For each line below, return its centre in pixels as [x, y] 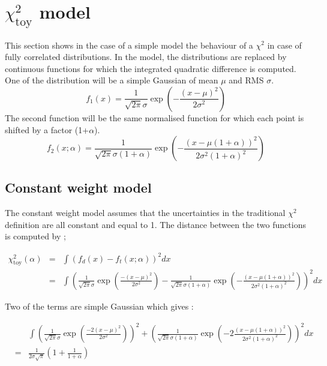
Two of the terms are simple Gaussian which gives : [99, 306]
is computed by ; [35, 236]
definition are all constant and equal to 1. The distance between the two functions [155, 224]
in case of [284, 45]
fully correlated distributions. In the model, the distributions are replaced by [146, 57]
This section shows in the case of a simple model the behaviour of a [129, 45]
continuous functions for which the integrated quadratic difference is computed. [151, 68]
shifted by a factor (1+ [47, 129]
